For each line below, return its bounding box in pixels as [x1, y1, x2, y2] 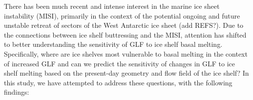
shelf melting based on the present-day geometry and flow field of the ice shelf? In [4, 68, 249, 78]
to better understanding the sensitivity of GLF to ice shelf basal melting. [4, 39, 223, 49]
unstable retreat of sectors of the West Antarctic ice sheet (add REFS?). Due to [4, 20, 244, 30]
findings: [4, 87, 29, 97]
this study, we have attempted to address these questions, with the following [4, 77, 232, 87]
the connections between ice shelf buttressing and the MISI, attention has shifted [4, 29, 247, 40]
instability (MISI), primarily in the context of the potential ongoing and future [4, 10, 240, 20]
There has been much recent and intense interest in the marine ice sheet [4, 1, 220, 11]
